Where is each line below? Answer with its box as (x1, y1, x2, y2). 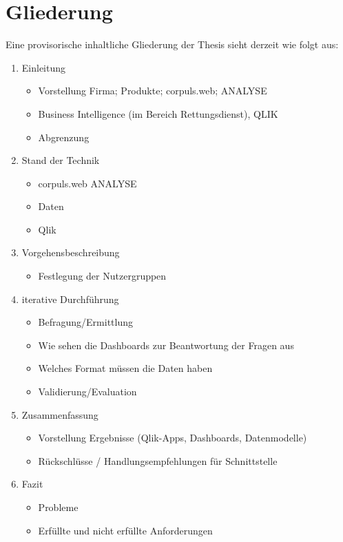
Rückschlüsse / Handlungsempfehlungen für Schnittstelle (38, 453, 278, 468)
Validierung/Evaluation (38, 384, 137, 399)
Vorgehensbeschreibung (21, 245, 120, 260)
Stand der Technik (21, 153, 100, 167)
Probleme (38, 500, 79, 514)
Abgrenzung (38, 129, 90, 144)
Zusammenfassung (21, 407, 98, 421)
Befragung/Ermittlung (38, 315, 133, 329)
